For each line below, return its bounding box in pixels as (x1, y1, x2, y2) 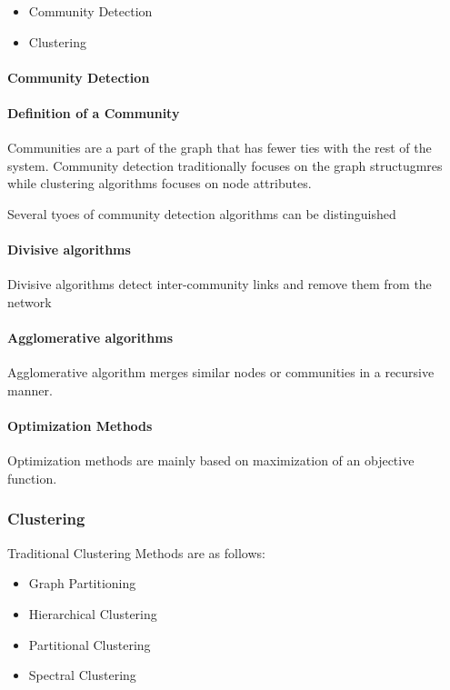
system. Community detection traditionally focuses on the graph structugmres (7, 155, 443, 175)
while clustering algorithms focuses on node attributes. (7, 174, 312, 193)
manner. (7, 380, 53, 399)
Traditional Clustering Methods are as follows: (7, 543, 265, 562)
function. (7, 468, 57, 487)
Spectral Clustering (28, 665, 136, 685)
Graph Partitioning (28, 574, 136, 593)
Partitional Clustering (28, 635, 151, 654)
